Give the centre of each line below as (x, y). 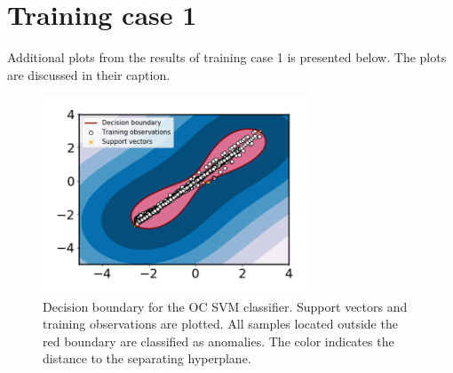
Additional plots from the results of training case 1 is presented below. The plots (227, 57)
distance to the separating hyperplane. (147, 358)
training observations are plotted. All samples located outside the (220, 324)
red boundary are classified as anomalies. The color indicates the (219, 341)
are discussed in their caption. (89, 74)
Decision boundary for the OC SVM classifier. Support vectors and (225, 306)
